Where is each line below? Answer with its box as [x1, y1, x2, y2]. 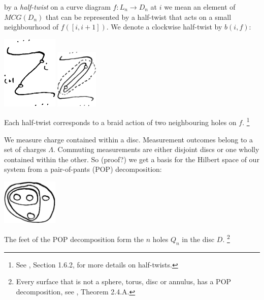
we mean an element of [164, 2, 236, 12]
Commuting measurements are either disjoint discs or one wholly [57, 144, 259, 155]
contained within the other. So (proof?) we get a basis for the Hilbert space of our [4, 154, 259, 164]
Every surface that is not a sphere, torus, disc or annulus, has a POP [16, 276, 232, 287]
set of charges [4, 144, 46, 155]
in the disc [182, 234, 215, 245]
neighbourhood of [4, 21, 59, 32]
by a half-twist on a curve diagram [4, 2, 111, 12]
